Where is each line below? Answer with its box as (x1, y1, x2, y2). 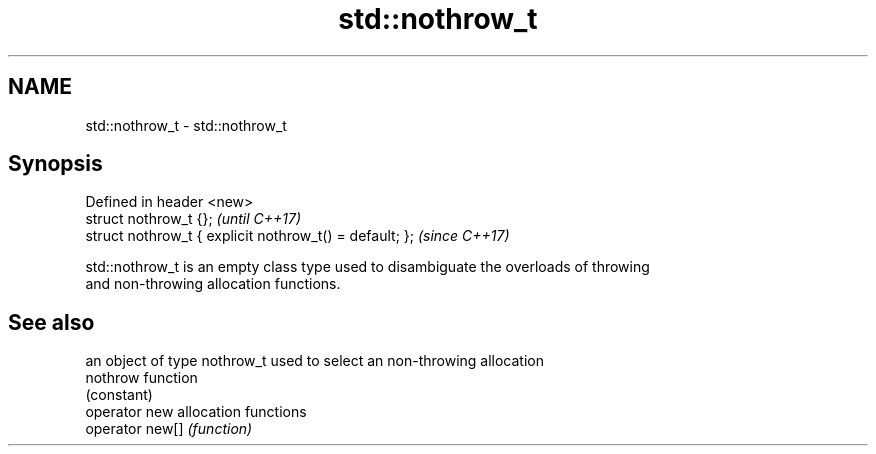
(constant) (85, 386, 153, 404)
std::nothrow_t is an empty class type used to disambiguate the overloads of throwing (85, 258, 650, 276)
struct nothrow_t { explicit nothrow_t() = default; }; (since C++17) (85, 227, 510, 245)
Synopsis (8, 151, 103, 177)
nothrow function (85, 369, 198, 387)
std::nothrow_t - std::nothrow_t (85, 116, 287, 134)
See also (8, 309, 95, 335)
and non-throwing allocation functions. (85, 275, 341, 293)
